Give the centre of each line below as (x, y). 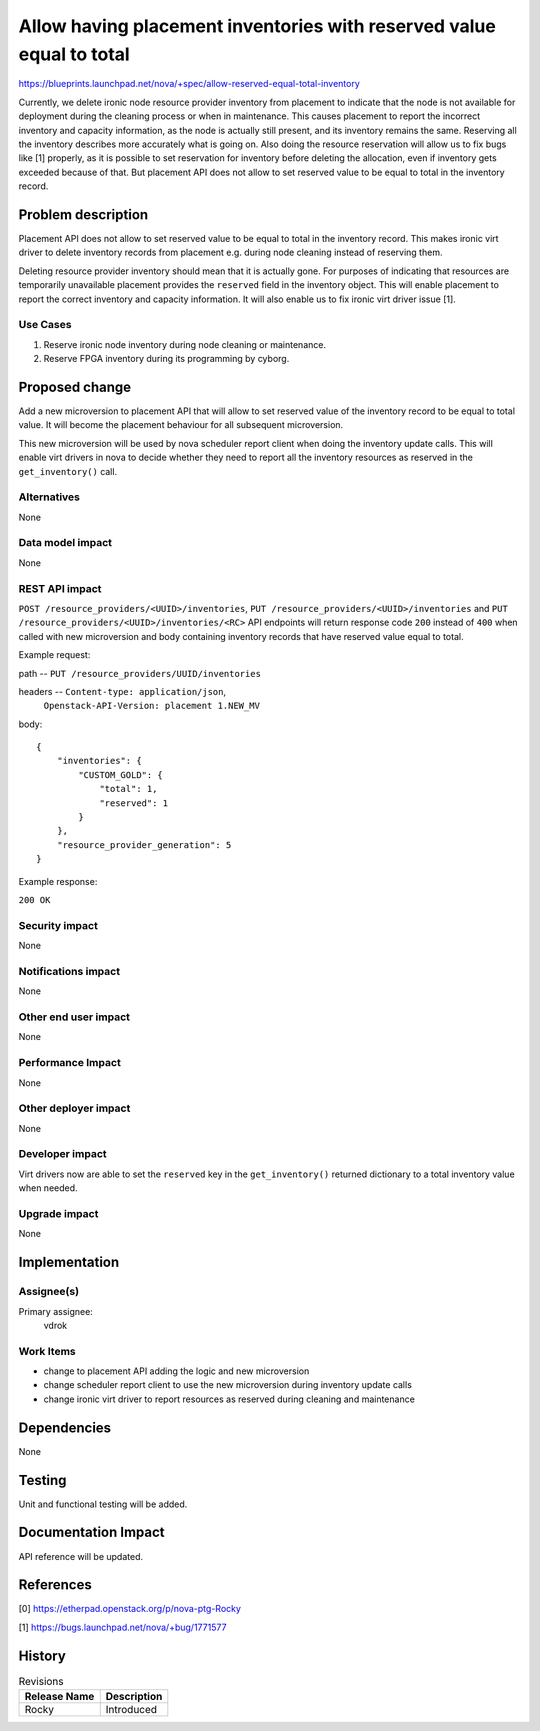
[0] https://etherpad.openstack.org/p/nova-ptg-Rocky (130, 1609)
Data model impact (65, 543)
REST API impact (60, 588)
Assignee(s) (49, 1292)
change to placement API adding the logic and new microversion (176, 1371)
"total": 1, (128, 789)
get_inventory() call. (68, 471)
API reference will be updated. (81, 1556)
